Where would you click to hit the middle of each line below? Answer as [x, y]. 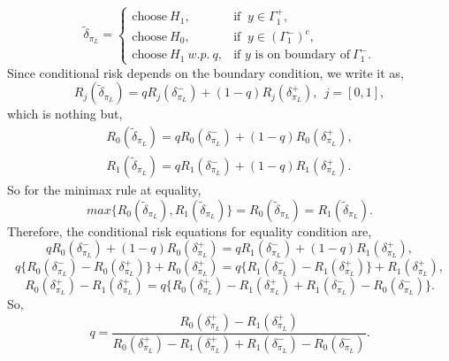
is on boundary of [302, 55]
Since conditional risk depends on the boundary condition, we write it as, [205, 72]
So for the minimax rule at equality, [104, 190]
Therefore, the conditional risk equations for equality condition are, [190, 230]
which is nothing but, [65, 114]
